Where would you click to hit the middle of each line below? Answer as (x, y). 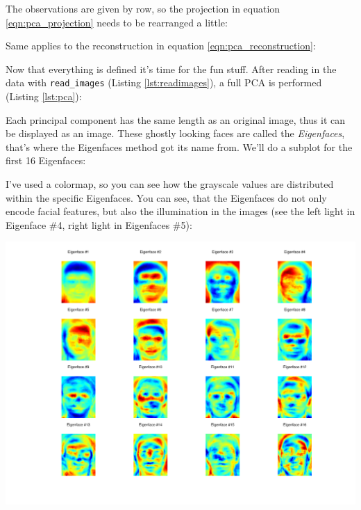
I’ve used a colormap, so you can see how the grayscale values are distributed (170, 184)
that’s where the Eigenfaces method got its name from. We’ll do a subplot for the (179, 146)
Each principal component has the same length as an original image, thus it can (176, 119)
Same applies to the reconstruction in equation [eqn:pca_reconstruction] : (161, 46)
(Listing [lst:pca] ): (44, 96)
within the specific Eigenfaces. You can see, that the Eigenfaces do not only (166, 197)
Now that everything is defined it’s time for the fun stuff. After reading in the (171, 69)
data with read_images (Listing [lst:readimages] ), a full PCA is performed (164, 82)
